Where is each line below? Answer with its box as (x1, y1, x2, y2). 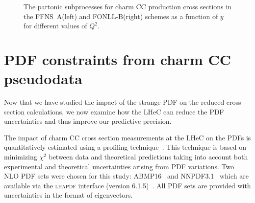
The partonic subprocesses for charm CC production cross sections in (24, 1, 231, 11)
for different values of (24, 21, 87, 31)
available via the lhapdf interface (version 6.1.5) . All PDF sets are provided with (4, 180, 251, 190)
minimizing (4, 152, 37, 162)
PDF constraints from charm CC (4, 49, 231, 69)
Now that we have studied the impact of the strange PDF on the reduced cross (4, 97, 241, 107)
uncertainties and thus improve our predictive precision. (4, 116, 172, 126)
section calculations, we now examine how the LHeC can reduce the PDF (4, 106, 224, 116)
